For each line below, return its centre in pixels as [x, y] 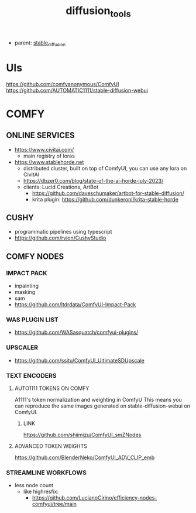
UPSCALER [22, 348]
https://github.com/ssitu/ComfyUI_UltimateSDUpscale [80, 360]
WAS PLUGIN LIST [32, 319]
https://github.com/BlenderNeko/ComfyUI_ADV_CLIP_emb [85, 457]
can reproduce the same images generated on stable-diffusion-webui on [102, 406]
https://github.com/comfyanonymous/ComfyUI [63, 84]
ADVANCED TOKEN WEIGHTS [51, 446]
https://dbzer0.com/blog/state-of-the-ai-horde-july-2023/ [93, 180]
